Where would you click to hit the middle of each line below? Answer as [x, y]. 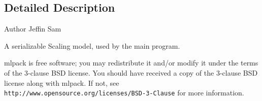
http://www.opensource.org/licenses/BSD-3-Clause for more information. [124, 93]
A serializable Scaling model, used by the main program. [92, 45]
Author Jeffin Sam [33, 29]
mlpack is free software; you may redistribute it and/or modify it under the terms [131, 63]
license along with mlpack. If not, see [62, 82]
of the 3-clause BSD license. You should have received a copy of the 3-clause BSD [131, 72]
